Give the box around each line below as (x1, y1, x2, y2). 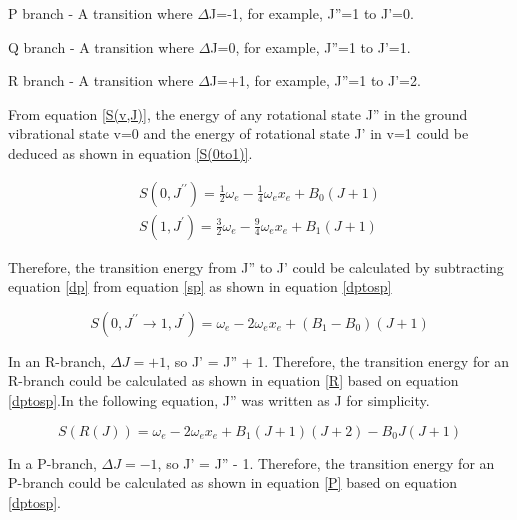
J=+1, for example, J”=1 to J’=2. (209, 70, 421, 91)
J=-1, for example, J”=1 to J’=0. (209, 3, 414, 23)
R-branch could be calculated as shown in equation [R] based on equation (8, 370, 459, 391)
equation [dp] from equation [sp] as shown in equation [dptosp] (8, 276, 392, 297)
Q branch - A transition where (8, 36, 195, 57)
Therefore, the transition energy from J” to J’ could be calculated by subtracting (8, 256, 504, 277)
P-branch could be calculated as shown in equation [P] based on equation (8, 472, 458, 493)
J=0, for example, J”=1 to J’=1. (210, 36, 411, 57)
